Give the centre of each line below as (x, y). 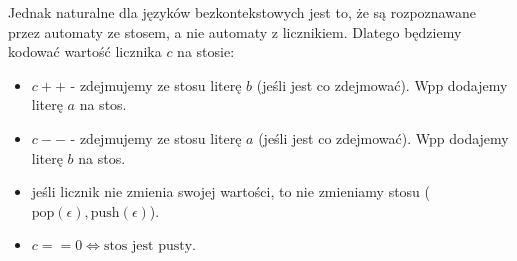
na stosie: (206, 51)
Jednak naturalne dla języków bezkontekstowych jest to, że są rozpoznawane (242, 12)
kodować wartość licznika (85, 51)
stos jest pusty (148, 246)
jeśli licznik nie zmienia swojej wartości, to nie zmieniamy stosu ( (230, 191)
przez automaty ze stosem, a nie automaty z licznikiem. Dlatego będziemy (235, 31)
